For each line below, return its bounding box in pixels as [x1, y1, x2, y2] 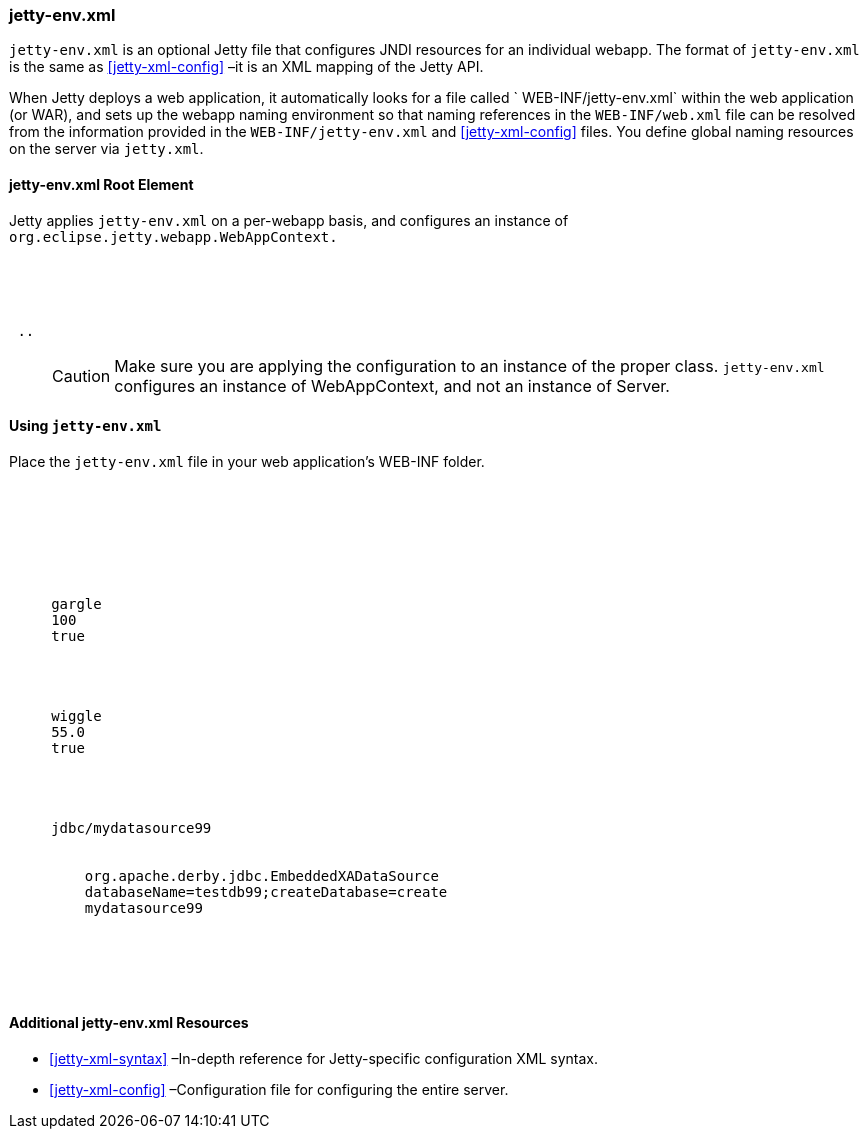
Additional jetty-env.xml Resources [9, 1014, 249, 1032]
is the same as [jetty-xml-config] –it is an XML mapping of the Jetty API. [9, 58, 484, 76]
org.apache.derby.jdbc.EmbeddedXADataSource [84, 867, 439, 884]
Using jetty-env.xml [9, 417, 162, 435]
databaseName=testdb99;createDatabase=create [84, 883, 448, 900]
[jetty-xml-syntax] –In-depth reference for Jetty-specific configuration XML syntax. [49, 1050, 598, 1068]
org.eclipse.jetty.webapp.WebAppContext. [9, 228, 338, 245]
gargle [51, 595, 102, 612]
